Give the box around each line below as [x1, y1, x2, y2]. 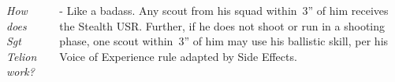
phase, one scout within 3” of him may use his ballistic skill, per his [59, 33, 389, 49]
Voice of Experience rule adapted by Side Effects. [59, 48, 297, 64]
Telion [6, 48, 37, 64]
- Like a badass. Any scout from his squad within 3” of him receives [59, 2, 389, 18]
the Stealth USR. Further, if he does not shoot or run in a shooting [59, 17, 386, 34]
